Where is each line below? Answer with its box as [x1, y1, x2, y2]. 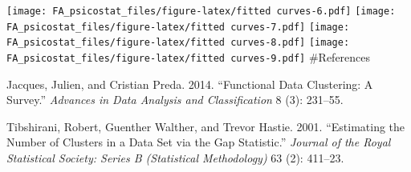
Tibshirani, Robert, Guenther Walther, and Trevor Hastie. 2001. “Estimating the [6, 118, 405, 134]
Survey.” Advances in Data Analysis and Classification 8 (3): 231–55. [6, 91, 344, 108]
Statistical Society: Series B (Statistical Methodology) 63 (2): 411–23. [6, 150, 344, 166]
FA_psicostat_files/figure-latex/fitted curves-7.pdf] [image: [6, 21, 350, 33]
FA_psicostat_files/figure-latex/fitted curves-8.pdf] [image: [6, 37, 350, 49]
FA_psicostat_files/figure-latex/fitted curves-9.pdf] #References [6, 48, 371, 65]
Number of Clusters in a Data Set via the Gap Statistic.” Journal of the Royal [6, 134, 391, 150]
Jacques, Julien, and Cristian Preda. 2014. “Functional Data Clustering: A [6, 75, 373, 92]
